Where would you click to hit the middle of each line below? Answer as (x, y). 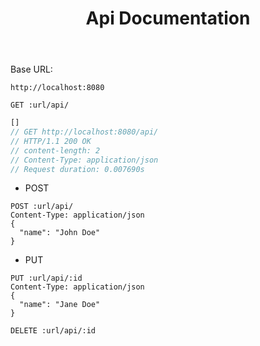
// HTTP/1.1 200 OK (51, 141)
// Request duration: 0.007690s (77, 169)
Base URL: (31, 69)
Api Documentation (168, 18)
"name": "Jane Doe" (60, 305)
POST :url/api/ (42, 207)
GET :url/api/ (40, 105)
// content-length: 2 (55, 150)
